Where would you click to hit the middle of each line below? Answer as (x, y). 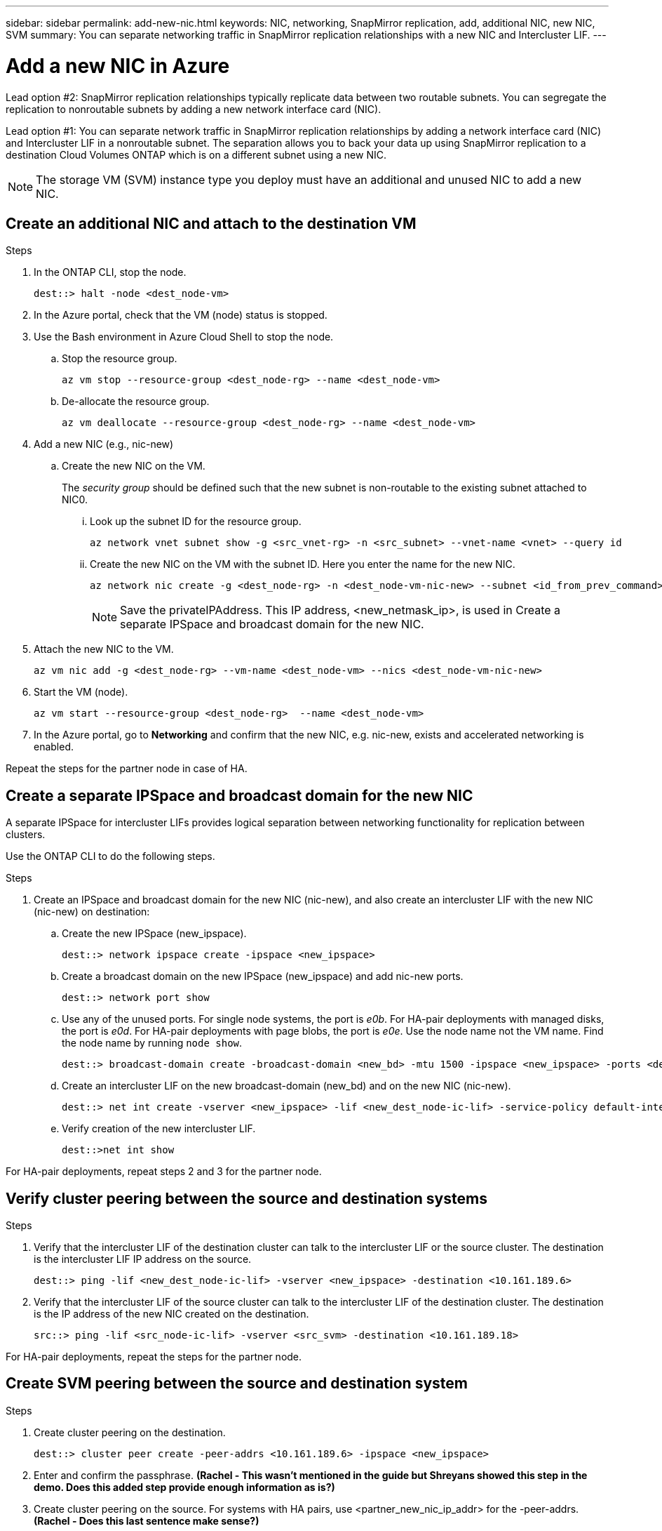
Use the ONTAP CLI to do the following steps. (110, 856)
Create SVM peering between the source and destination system (237, 1384)
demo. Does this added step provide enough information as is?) (184, 1487)
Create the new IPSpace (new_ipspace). (154, 934)
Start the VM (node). (81, 692)
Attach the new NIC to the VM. (104, 649)
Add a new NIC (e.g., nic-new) (104, 444)
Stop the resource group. (120, 359)
